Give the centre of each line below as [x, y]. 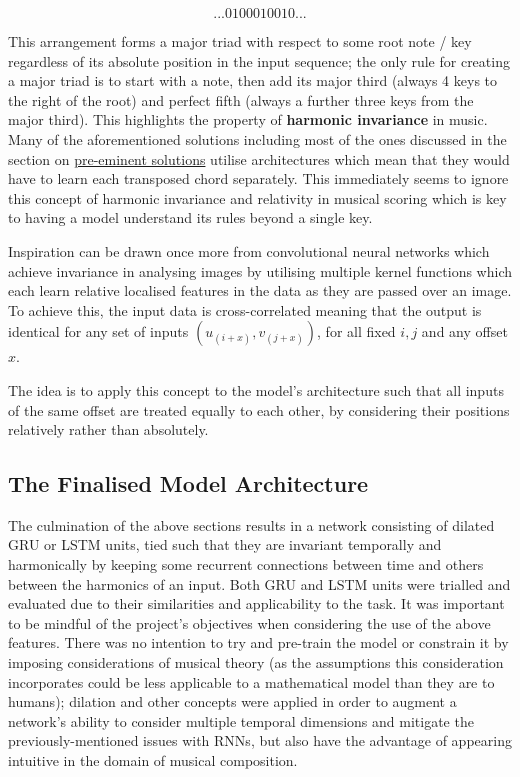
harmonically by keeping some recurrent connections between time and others [246, 564]
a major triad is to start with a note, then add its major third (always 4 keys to [253, 80]
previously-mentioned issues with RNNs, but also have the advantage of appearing [260, 740]
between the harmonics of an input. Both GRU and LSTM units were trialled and [259, 583]
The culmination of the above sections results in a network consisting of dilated [251, 524]
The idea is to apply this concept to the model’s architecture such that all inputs [256, 389]
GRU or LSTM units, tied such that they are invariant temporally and [225, 544]
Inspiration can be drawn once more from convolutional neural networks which [249, 250]
